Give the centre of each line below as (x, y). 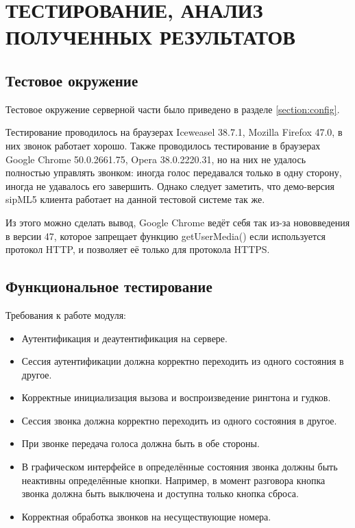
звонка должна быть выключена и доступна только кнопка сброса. (160, 493)
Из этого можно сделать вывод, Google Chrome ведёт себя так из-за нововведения (178, 222)
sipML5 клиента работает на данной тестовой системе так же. (135, 199)
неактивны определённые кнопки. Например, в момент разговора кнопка (173, 480)
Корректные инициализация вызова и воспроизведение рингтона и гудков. (176, 397)
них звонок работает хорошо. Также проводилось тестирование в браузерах (163, 145)
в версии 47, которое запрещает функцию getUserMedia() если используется (166, 236)
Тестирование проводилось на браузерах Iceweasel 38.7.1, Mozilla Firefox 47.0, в (174, 132)
